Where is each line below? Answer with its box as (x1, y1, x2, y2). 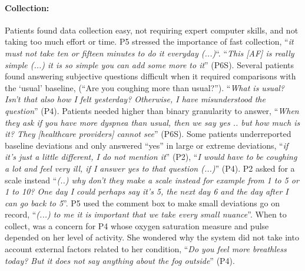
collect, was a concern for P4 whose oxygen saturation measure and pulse (5, 219, 269, 232)
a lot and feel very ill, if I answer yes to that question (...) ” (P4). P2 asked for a (5, 162, 295, 174)
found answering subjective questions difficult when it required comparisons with (5, 70, 296, 82)
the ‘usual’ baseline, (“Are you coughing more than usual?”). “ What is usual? (5, 81, 285, 93)
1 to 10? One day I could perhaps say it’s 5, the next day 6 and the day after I (5, 185, 289, 198)
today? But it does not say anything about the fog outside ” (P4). (5, 254, 235, 266)
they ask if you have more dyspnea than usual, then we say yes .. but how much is (5, 116, 300, 128)
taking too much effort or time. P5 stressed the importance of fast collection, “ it (5, 35, 294, 48)
